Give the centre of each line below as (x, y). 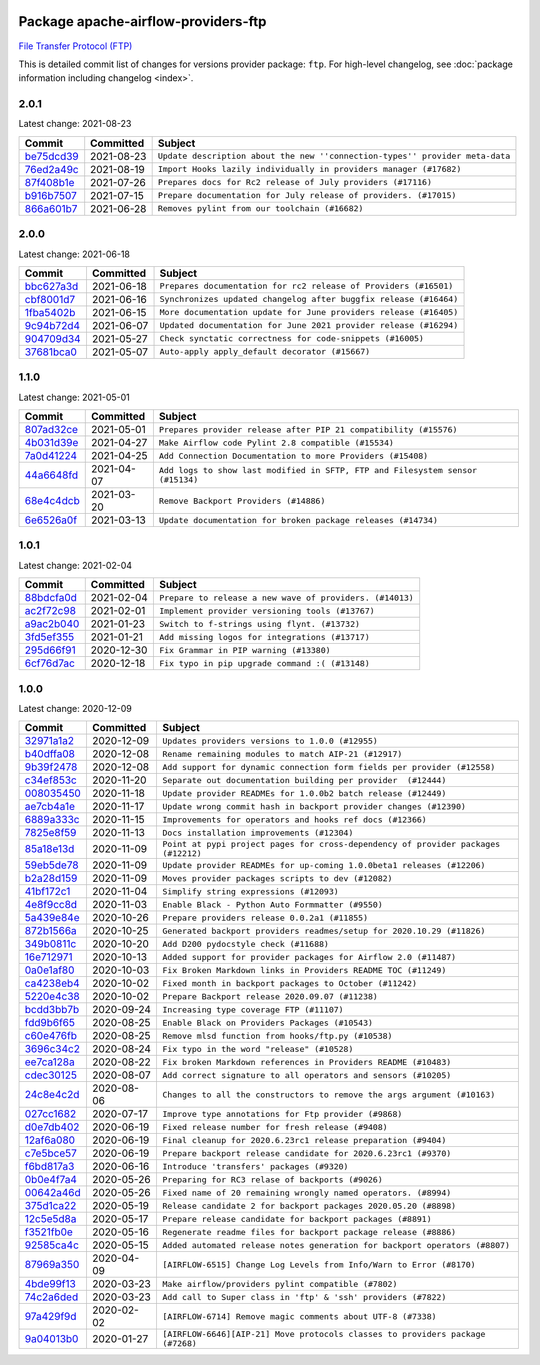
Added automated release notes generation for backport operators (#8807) (336, 1245)
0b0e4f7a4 (50, 1180)
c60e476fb (50, 1036)
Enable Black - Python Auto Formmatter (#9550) (273, 904)
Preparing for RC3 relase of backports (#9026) (273, 1179)
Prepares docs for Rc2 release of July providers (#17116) (294, 182)
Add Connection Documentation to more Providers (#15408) (293, 455)
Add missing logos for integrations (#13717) (264, 636)
